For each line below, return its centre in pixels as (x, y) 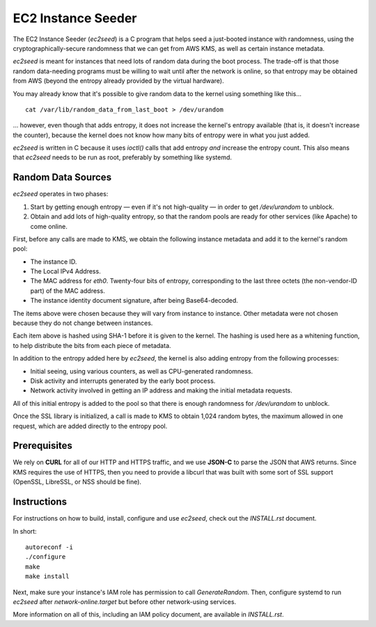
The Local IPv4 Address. (65, 271)
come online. (49, 226)
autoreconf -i (49, 547)
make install (47, 577)
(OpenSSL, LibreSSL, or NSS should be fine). (77, 482)
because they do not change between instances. (83, 323)
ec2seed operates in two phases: (61, 194)
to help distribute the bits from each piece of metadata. (92, 345)
